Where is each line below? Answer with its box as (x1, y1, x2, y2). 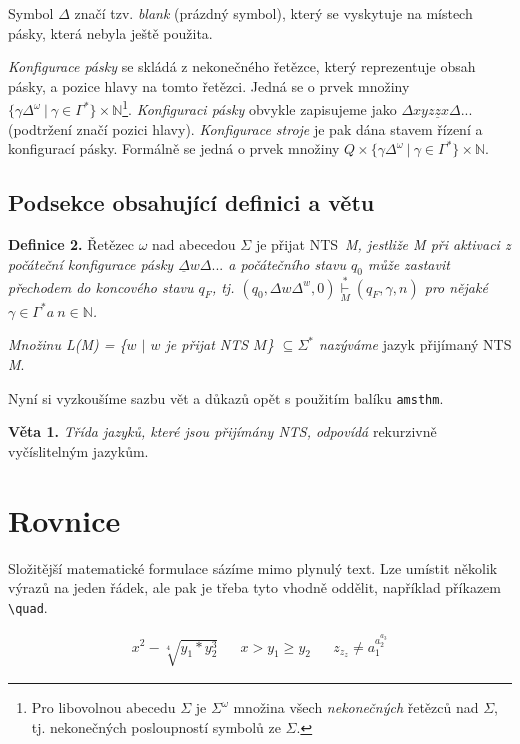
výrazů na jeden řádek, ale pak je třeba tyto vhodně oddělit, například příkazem (8, 577, 501, 598)
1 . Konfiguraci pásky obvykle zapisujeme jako (122, 96, 397, 120)
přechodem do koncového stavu (8, 276, 194, 297)
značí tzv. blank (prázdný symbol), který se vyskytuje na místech (74, 3, 473, 23)
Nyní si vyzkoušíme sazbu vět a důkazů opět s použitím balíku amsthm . (8, 387, 444, 408)
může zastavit (367, 253, 450, 274)
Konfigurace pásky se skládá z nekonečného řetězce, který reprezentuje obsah (8, 56, 476, 77)
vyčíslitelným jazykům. (8, 440, 149, 461)
